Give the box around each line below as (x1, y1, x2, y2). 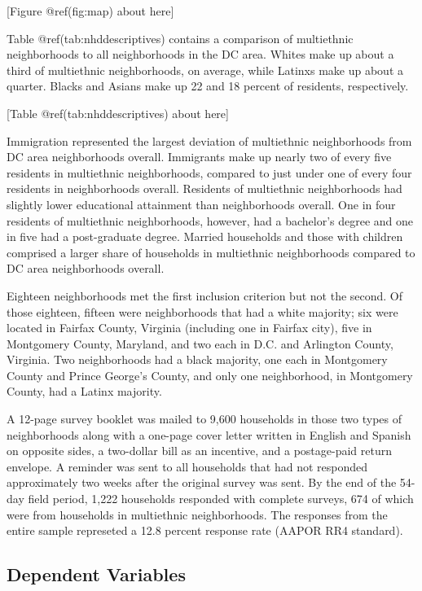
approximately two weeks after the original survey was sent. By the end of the (7, 474, 397, 491)
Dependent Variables (7, 562, 186, 587)
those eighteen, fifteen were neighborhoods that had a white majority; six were (7, 303, 398, 320)
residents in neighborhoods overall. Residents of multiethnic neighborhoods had (7, 180, 402, 197)
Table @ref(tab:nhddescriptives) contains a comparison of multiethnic (7, 29, 354, 46)
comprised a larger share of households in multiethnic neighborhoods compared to (7, 243, 415, 260)
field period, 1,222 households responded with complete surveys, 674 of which (28, 490, 414, 507)
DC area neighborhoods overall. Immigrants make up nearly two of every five (7, 148, 392, 165)
